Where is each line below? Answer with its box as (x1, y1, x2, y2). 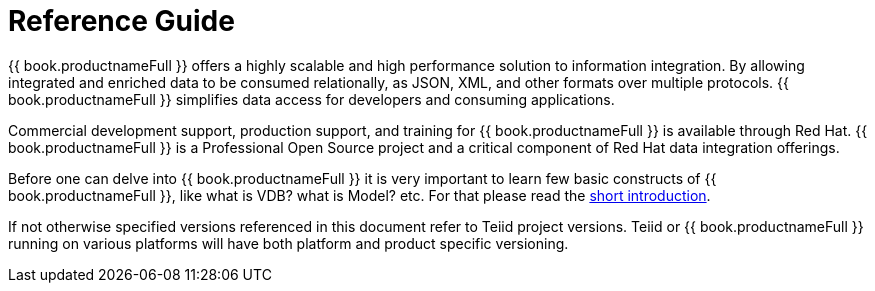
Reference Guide (8, 4, 235, 38)
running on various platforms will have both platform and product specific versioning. (8, 234, 569, 252)
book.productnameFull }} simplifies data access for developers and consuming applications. (8, 90, 615, 108)
